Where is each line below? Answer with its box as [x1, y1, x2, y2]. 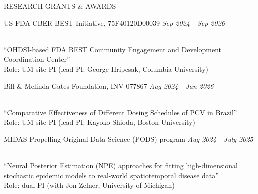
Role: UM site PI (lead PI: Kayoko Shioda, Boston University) [4, 117, 195, 127]
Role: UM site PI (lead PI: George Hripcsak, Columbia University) [4, 63, 208, 74]
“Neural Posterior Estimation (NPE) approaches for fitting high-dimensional [4, 160, 238, 171]
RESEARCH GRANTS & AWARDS [4, 1, 116, 11]
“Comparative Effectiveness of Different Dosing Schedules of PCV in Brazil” [4, 107, 237, 117]
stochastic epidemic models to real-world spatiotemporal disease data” [4, 170, 219, 180]
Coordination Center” [4, 54, 70, 64]
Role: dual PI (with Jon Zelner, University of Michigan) [4, 180, 175, 190]
